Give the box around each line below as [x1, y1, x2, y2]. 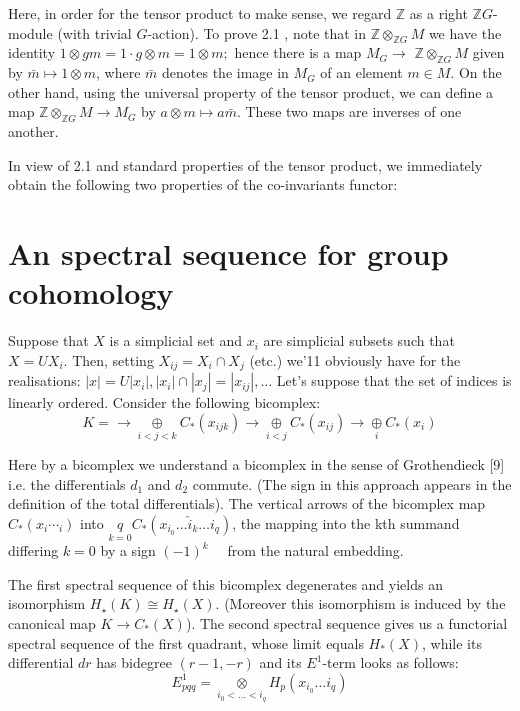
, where [96, 62, 141, 83]
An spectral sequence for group [8, 233, 449, 274]
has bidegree [96, 652, 172, 673]
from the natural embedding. [227, 540, 404, 561]
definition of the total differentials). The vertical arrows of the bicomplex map [8, 493, 486, 514]
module [8, 22, 53, 43]
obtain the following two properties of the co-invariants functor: [8, 174, 398, 195]
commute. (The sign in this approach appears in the [192, 473, 512, 494]
